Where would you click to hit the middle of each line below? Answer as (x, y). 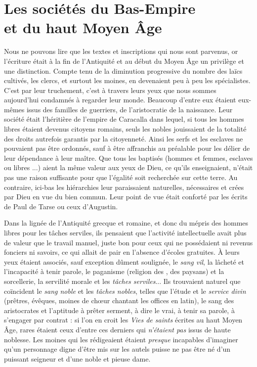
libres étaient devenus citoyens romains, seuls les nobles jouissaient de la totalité (125, 129)
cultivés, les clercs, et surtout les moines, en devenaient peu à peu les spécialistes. (127, 80)
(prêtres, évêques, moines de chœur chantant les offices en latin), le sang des (119, 300)
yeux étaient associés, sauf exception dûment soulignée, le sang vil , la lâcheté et (124, 261)
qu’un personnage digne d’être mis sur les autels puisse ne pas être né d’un (117, 349)
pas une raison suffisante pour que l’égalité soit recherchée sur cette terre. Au (121, 177)
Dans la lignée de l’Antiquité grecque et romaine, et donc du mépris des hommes (126, 223)
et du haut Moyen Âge (83, 27)
